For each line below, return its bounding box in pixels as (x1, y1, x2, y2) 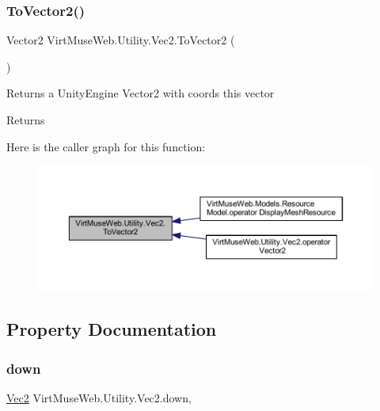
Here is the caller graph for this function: (6, 138, 206, 154)
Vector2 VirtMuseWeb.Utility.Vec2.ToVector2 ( (6, 32, 235, 48)
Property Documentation (6, 317, 217, 341)
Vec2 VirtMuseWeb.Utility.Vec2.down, (6, 389, 192, 405)
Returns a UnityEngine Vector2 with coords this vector (6, 85, 275, 101)
